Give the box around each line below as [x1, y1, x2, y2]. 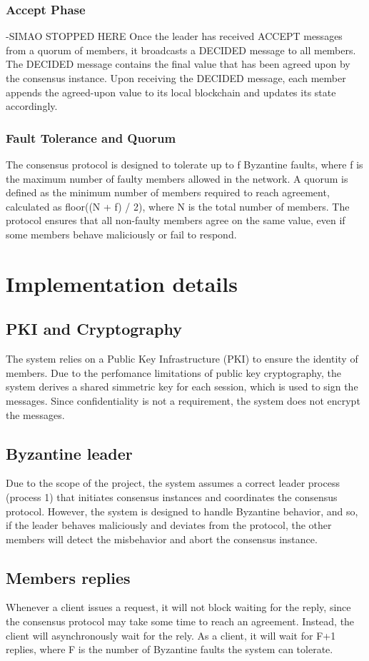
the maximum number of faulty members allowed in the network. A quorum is [6, 171, 348, 186]
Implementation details [6, 268, 238, 298]
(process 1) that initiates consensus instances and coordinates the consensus [6, 489, 338, 504]
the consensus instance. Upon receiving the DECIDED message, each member [6, 71, 346, 85]
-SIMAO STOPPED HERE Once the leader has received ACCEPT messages [6, 29, 343, 44]
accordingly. [6, 99, 58, 113]
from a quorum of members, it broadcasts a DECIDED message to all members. [6, 42, 356, 57]
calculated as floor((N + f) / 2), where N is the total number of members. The [6, 198, 350, 213]
